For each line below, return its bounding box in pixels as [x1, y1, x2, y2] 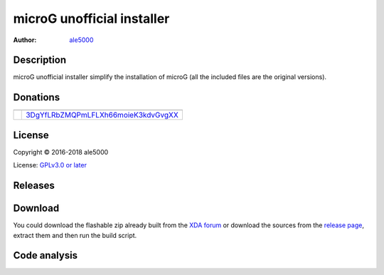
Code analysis [13, 249, 78, 261]
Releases [13, 180, 55, 192]
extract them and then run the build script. [13, 231, 137, 239]
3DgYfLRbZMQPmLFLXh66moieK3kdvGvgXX [26, 110, 179, 120]
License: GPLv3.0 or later [13, 161, 87, 170]
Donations [13, 91, 60, 103]
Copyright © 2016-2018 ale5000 [13, 147, 109, 156]
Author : [13, 36, 37, 44]
